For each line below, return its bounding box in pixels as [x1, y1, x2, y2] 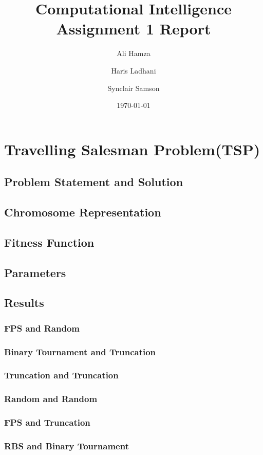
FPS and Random [4, 321, 80, 334]
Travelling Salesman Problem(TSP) [4, 138, 260, 159]
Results [4, 295, 44, 311]
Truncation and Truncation [4, 369, 119, 381]
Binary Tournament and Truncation [4, 345, 156, 358]
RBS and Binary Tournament [4, 439, 129, 452]
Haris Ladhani [111, 65, 156, 76]
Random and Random [4, 392, 98, 405]
